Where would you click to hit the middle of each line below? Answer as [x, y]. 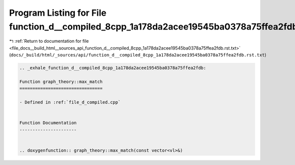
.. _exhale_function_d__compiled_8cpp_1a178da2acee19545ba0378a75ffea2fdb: [113, 68]
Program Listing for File [58, 13]
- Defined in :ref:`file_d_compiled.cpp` [70, 102]
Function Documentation [48, 123]
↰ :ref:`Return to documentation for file [49, 41]
